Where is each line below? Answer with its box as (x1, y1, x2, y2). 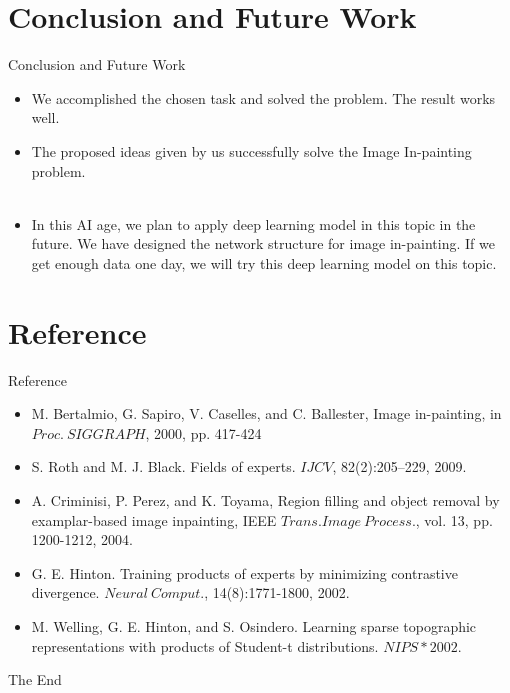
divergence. (31, 582, 100, 603)
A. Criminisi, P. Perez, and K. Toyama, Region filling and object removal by (31, 489, 500, 510)
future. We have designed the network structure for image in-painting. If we (31, 233, 495, 254)
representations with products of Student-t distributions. (31, 635, 379, 656)
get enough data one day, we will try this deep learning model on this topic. (31, 252, 497, 273)
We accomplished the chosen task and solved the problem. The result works (31, 87, 496, 108)
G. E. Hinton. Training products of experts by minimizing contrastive (31, 562, 458, 583)
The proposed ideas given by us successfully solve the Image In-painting (31, 140, 472, 161)
